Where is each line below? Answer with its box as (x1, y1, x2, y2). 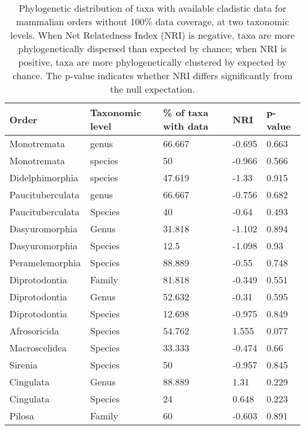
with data (163, 119, 209, 133)
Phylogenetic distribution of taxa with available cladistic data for (18, 1, 287, 15)
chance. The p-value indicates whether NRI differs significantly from (12, 69, 293, 82)
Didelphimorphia (9, 171, 79, 184)
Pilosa (9, 409, 35, 422)
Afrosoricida (9, 324, 59, 337)
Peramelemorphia (9, 256, 81, 269)
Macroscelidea (9, 341, 67, 354)
